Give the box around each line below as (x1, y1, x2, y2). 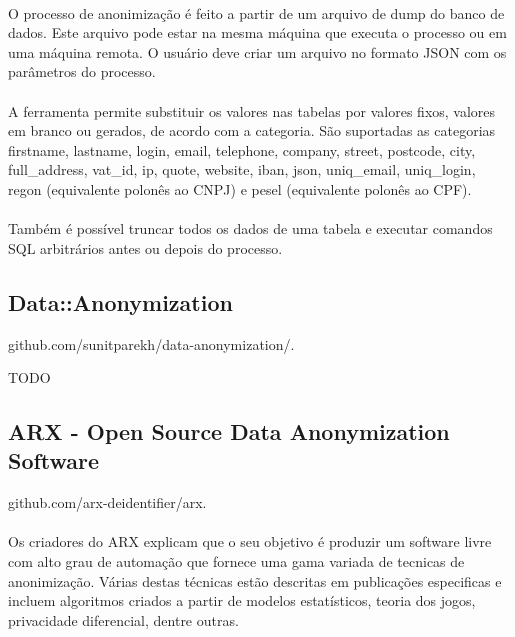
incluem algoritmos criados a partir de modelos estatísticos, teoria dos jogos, (8, 590, 476, 611)
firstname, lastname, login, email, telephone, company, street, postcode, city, (8, 139, 476, 160)
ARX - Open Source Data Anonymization (8, 416, 450, 447)
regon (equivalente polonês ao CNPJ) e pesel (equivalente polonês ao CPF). (8, 178, 472, 199)
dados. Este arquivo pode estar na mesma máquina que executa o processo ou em (8, 22, 507, 43)
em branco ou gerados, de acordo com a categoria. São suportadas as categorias (8, 120, 496, 141)
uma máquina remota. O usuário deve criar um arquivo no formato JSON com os (8, 41, 507, 62)
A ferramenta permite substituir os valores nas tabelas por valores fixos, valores (8, 100, 496, 121)
